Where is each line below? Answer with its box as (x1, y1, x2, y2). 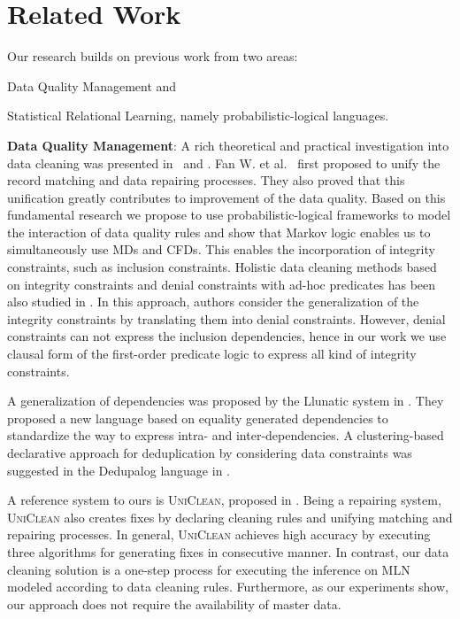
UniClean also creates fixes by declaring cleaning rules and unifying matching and (7, 507, 453, 526)
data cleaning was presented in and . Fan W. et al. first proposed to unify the (7, 153, 441, 172)
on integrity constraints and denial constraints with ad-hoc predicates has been (7, 275, 436, 293)
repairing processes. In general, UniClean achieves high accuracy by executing (7, 525, 431, 544)
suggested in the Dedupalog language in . (7, 460, 230, 479)
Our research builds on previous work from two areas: (7, 47, 298, 66)
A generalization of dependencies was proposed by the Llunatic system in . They (7, 391, 444, 410)
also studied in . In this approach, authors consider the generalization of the (7, 292, 419, 311)
